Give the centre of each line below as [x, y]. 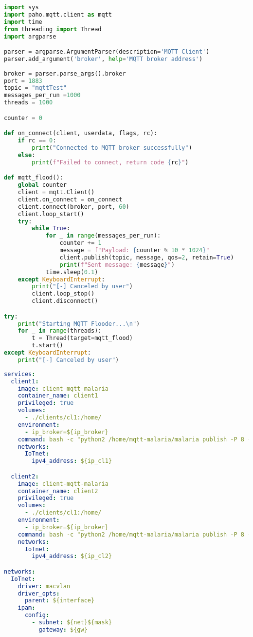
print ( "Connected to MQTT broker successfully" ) [112, 148]
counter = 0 [23, 118]
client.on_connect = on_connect [70, 199]
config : [37, 615]
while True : [51, 229]
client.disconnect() [65, 301]
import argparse [30, 36]
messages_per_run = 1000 [42, 95]
